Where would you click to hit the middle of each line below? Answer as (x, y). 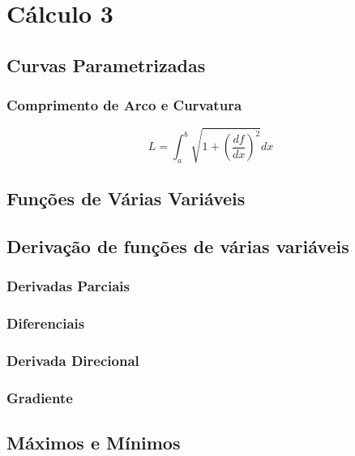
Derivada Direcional (73, 361)
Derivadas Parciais (68, 286)
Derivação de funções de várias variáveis (178, 246)
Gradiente (40, 397)
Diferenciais (46, 323)
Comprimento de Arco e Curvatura (124, 105)
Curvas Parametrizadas (106, 65)
